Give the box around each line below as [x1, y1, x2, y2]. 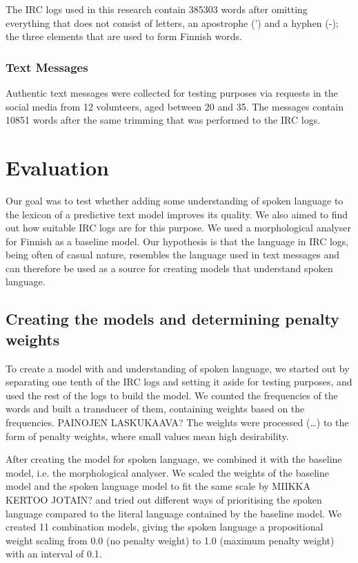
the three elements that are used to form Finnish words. [6, 29, 242, 44]
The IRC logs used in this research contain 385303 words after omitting [6, 2, 308, 16]
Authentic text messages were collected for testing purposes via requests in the [6, 86, 338, 99]
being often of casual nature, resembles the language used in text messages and [6, 247, 339, 262]
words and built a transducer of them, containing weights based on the [6, 401, 305, 416]
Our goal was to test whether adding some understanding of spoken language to [6, 193, 344, 207]
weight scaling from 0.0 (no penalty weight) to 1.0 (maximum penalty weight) [6, 533, 335, 547]
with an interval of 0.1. [6, 546, 102, 561]
